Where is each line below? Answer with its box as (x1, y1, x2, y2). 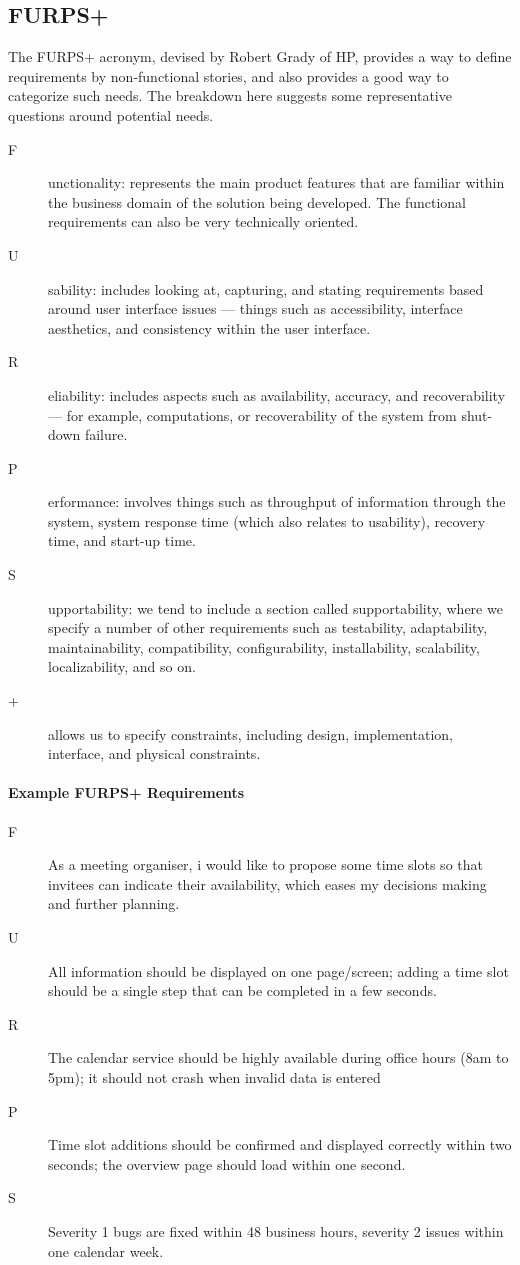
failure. (84, 424, 128, 445)
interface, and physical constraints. (48, 743, 261, 764)
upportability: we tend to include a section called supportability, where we (48, 597, 503, 618)
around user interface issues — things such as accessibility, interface (48, 298, 463, 319)
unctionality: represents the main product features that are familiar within (48, 172, 505, 193)
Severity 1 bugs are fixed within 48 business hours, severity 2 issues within (48, 1220, 504, 1241)
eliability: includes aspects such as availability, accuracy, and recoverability (48, 384, 506, 405)
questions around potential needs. (8, 104, 214, 125)
